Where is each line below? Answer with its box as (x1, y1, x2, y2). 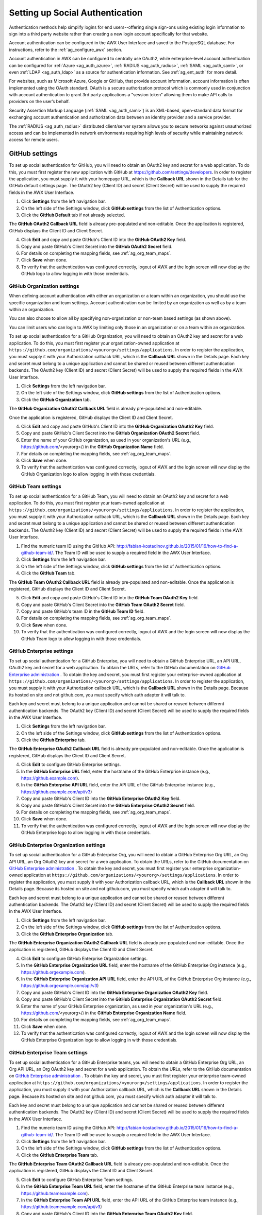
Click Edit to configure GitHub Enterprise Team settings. (21, 1177, 133, 1182)
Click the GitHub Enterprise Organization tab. (21, 931, 114, 937)
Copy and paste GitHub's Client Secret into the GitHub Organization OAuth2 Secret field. (21, 430, 200, 436)
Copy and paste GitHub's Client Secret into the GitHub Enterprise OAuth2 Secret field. (21, 802, 195, 808)
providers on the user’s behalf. (9, 99, 70, 104)
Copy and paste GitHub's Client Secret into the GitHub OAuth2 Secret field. (21, 243, 173, 249)
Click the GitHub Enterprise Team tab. (21, 1152, 98, 1158)
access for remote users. (9, 137, 59, 143)
